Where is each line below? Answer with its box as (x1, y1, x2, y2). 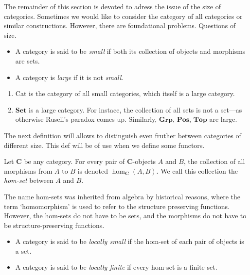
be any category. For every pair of (24, 156, 125, 166)
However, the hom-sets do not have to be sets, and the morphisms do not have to (4, 210, 247, 221)
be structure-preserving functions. (4, 220, 105, 230)
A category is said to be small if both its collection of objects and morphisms (15, 46, 246, 56)
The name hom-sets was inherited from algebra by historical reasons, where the (4, 191, 240, 201)
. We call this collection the (156, 165, 238, 176)
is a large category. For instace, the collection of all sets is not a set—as (29, 104, 242, 114)
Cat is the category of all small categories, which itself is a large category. (15, 88, 235, 98)
